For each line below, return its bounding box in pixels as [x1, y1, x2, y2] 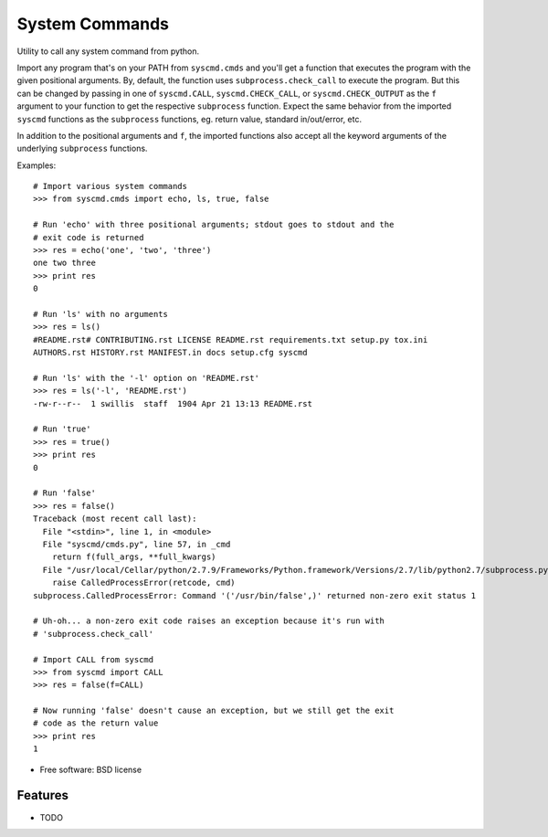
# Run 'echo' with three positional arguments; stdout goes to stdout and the [33, 219, 395, 230]
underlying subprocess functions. [16, 143, 148, 154]
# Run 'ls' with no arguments [33, 309, 169, 319]
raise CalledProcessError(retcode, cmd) [51, 577, 237, 588]
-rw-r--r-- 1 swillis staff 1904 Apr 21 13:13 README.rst [33, 398, 312, 408]
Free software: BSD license [39, 764, 142, 775]
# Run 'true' [33, 424, 91, 434]
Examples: [16, 160, 57, 171]
